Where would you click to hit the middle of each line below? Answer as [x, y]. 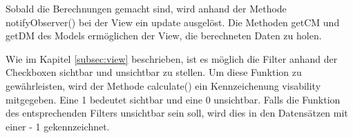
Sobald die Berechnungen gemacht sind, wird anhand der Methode [146, 8]
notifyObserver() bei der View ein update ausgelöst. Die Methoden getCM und [173, 22]
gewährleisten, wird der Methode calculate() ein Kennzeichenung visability [163, 85]
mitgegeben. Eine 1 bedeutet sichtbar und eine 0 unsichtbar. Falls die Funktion [173, 99]
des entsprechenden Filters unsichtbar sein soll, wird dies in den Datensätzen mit [177, 113]
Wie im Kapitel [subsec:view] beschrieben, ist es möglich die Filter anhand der [172, 58]
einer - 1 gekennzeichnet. [58, 126]
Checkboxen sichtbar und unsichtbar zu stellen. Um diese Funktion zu [154, 72]
